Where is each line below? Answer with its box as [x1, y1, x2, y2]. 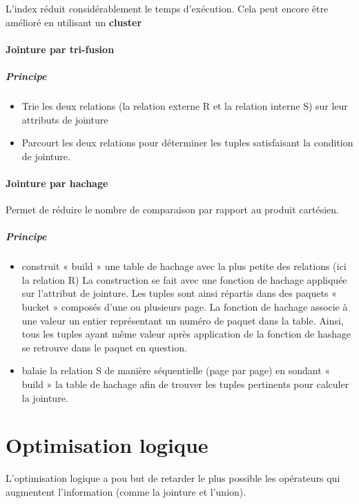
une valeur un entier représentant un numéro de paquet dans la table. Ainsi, [21, 313, 344, 327]
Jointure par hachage [6, 175, 108, 190]
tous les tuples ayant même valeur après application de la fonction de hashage [21, 327, 351, 341]
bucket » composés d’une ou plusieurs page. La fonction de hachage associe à [21, 300, 348, 314]
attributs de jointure [21, 112, 108, 126]
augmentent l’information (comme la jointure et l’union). [6, 484, 246, 498]
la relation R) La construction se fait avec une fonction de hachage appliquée [21, 272, 347, 287]
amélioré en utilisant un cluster [6, 14, 142, 29]
